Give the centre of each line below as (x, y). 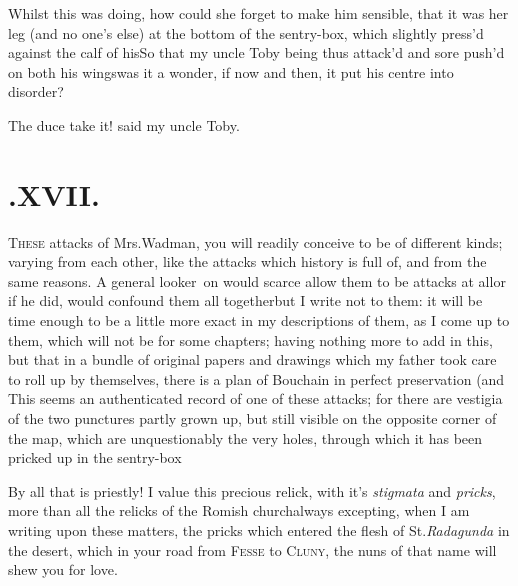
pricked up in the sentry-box (95, 457)
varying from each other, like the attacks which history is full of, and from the (247, 261)
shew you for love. (63, 569)
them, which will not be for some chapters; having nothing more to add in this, (250, 339)
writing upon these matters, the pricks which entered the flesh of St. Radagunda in (259, 530)
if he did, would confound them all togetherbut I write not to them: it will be (245, 300)
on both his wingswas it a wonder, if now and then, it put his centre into (231, 71)
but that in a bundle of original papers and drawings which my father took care (252, 359)
